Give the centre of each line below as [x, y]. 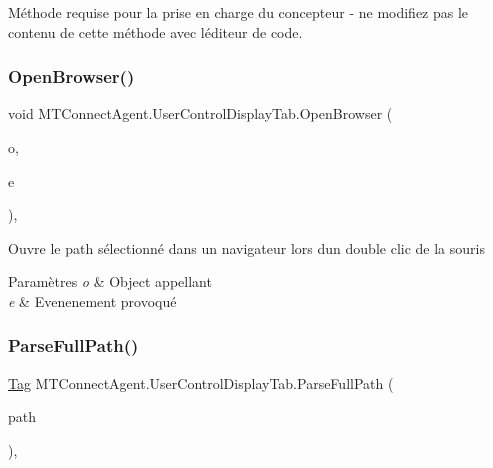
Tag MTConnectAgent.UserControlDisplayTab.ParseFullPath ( [201, 382]
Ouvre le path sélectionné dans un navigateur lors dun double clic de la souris [246, 247]
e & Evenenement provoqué [92, 300]
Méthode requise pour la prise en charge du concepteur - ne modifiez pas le [238, 12]
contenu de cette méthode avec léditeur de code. [155, 31]
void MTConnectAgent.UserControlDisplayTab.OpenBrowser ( [200, 113]
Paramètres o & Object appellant [110, 281]
